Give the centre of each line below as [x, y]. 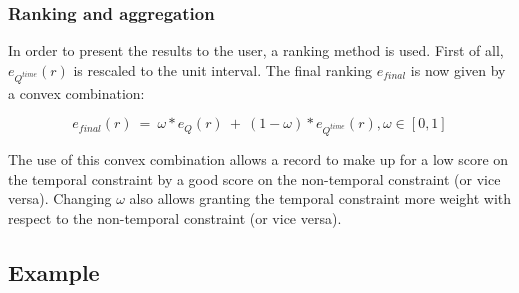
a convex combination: [76, 92]
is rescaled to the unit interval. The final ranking [223, 69]
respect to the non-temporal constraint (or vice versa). [175, 217]
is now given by [458, 69]
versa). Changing [60, 198]
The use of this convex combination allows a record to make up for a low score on [258, 158]
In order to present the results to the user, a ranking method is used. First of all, [256, 50]
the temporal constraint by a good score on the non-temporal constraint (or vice [254, 178]
